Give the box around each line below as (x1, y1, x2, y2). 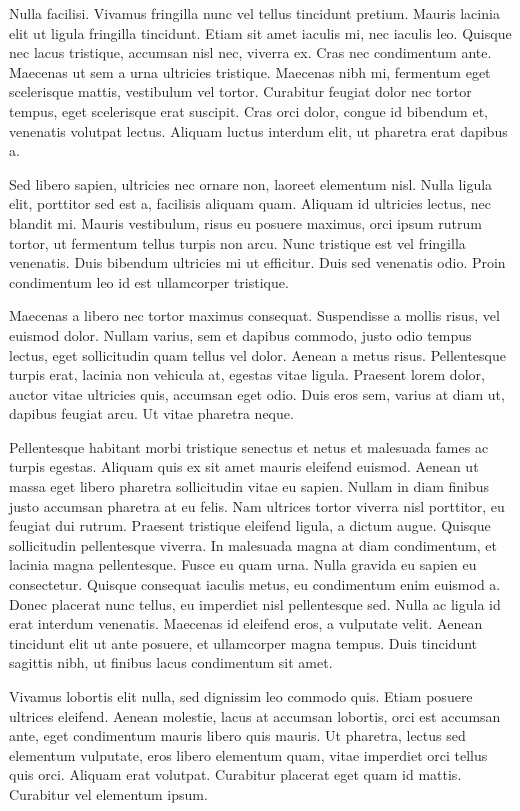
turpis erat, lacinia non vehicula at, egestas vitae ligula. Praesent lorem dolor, (9, 364, 485, 385)
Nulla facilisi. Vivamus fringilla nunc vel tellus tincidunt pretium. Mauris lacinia (9, 3, 500, 23)
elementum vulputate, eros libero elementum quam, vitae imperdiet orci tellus (9, 744, 488, 765)
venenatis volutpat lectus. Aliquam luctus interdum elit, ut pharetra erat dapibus (9, 120, 508, 141)
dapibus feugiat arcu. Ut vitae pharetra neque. (9, 403, 294, 424)
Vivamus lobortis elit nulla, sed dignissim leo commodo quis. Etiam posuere (9, 686, 473, 706)
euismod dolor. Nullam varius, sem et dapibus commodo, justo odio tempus (9, 324, 472, 345)
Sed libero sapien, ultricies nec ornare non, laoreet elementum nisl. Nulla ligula (9, 173, 493, 194)
